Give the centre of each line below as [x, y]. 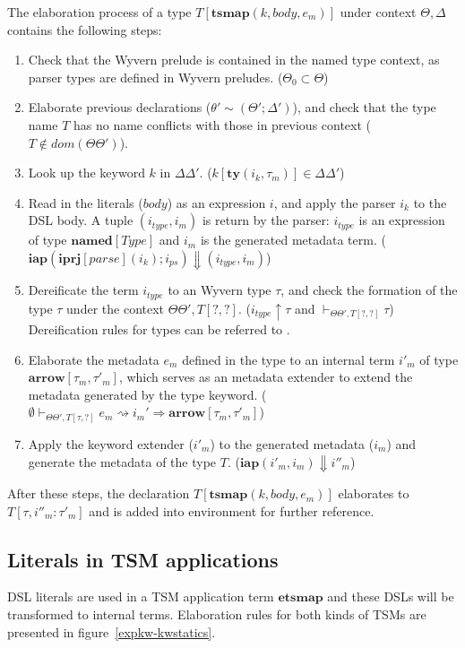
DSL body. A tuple [81, 220]
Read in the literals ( [86, 202]
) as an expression [216, 202]
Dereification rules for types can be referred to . [159, 329]
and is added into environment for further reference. [232, 510]
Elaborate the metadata [94, 359]
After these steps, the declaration [99, 493]
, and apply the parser [335, 202]
